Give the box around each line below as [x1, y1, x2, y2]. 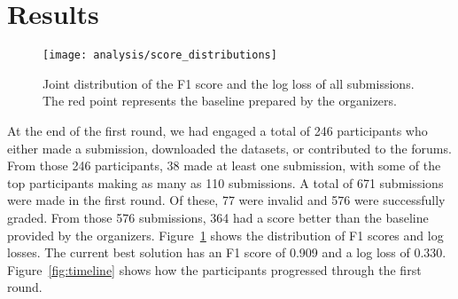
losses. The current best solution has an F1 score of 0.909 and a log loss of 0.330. [7, 243, 446, 262]
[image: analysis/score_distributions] [43, 49, 277, 62]
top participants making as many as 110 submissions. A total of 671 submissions [7, 173, 444, 192]
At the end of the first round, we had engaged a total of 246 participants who [7, 121, 428, 139]
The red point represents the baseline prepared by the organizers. [43, 91, 397, 110]
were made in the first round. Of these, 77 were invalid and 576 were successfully [7, 191, 446, 209]
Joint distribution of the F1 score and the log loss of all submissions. [43, 74, 415, 92]
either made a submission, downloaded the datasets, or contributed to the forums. [7, 138, 452, 157]
